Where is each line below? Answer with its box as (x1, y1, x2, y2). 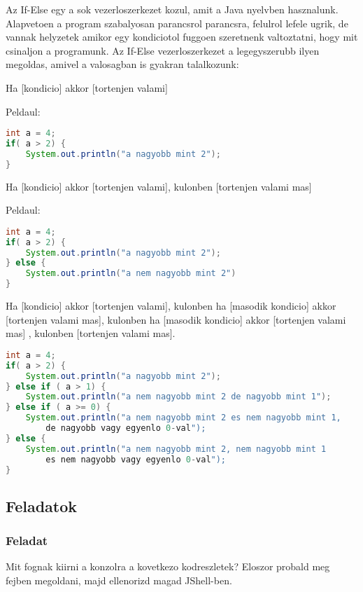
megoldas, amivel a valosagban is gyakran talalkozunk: (6, 57, 239, 71)
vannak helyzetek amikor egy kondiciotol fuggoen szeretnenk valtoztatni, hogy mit (6, 29, 358, 44)
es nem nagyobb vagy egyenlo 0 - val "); (45, 454, 227, 464)
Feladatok (6, 495, 78, 516)
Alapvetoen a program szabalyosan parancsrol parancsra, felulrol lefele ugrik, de (6, 15, 348, 30)
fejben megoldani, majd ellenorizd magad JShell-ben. (6, 572, 232, 587)
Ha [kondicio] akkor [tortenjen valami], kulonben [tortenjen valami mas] (6, 179, 312, 193)
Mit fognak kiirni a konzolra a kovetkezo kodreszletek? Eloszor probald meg (6, 559, 330, 574)
